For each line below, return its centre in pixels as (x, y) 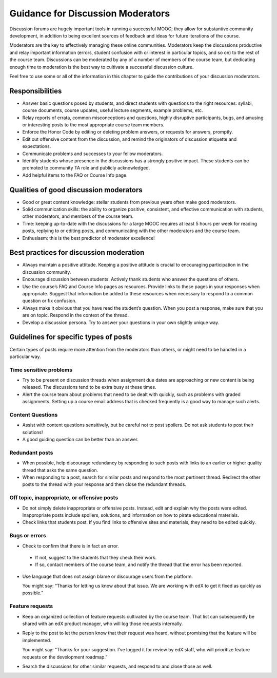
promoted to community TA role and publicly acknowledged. (86, 168)
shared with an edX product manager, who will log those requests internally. (103, 624)
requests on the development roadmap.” (65, 657)
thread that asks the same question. (60, 470)
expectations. (37, 146)
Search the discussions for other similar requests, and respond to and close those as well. (117, 666)
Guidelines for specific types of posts (71, 337)
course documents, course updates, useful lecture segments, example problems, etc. (113, 110)
